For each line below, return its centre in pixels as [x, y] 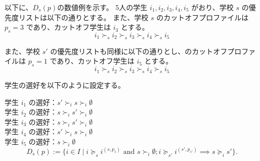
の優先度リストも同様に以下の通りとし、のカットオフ [139, 51]
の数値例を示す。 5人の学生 [102, 7]
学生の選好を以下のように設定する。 [65, 85]
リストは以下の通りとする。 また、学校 [83, 17]
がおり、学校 [212, 7]
